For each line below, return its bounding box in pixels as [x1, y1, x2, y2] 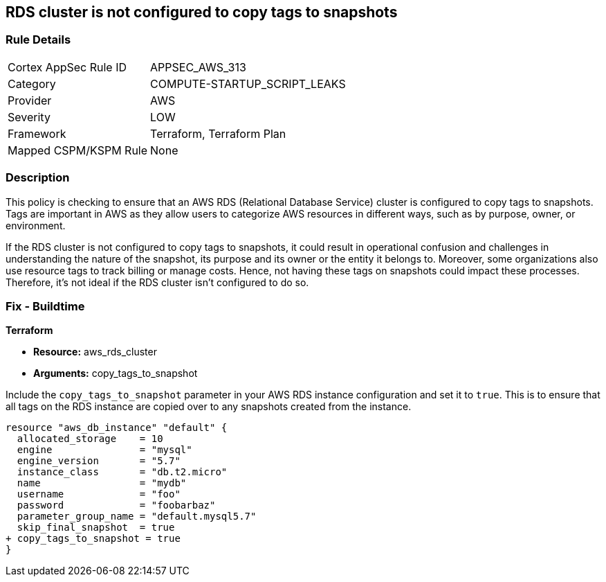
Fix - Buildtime [6, 299, 85, 313]
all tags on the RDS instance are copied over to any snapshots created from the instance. [6, 400, 412, 413]
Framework [8, 126, 66, 141]
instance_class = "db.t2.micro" [17, 466, 228, 478]
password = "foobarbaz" [17, 500, 216, 511]
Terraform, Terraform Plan [150, 126, 286, 141]
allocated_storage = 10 [17, 433, 163, 445]
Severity [8, 109, 50, 124]
